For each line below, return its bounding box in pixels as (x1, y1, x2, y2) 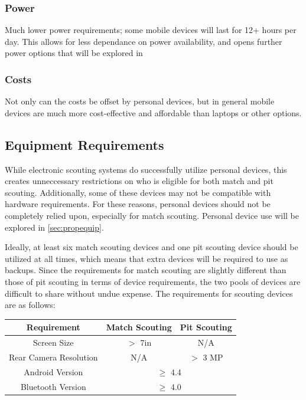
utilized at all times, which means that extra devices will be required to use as (5, 252, 288, 264)
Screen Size (33, 336, 74, 349)
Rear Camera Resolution (9, 350, 98, 363)
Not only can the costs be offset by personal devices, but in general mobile (5, 95, 275, 107)
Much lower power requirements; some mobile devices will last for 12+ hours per (5, 24, 297, 36)
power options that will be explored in (5, 47, 143, 59)
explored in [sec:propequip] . (5, 221, 104, 233)
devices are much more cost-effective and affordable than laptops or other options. (5, 106, 302, 119)
